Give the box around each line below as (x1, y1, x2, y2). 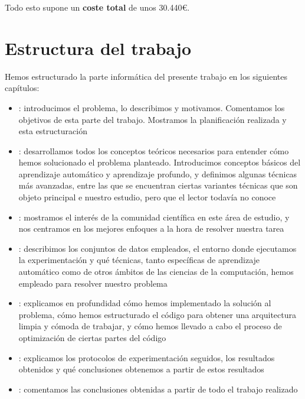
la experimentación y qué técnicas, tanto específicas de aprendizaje (18, 254, 260, 266)
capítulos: (5, 82, 40, 94)
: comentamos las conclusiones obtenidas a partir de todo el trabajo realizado (18, 382, 298, 395)
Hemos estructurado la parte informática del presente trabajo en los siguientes (5, 70, 288, 82)
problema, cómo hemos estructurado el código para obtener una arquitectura (18, 308, 297, 320)
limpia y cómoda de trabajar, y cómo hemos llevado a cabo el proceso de (18, 320, 282, 332)
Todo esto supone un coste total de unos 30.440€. (5, 1, 190, 13)
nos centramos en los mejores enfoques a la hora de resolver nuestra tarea (18, 222, 284, 235)
